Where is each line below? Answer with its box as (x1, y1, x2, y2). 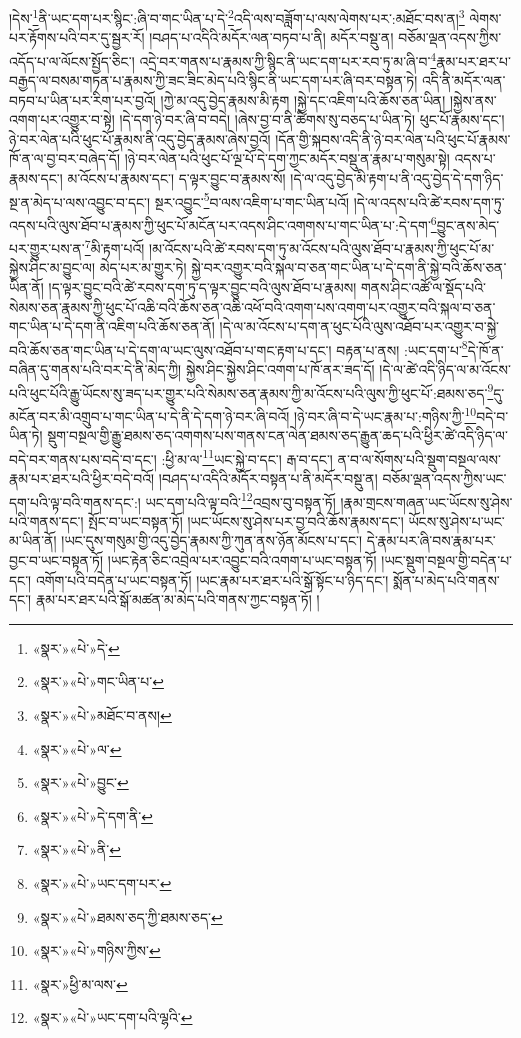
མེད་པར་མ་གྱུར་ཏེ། (99, 257, 187, 278)
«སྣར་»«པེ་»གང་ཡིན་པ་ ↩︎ (32, 671, 164, 692)
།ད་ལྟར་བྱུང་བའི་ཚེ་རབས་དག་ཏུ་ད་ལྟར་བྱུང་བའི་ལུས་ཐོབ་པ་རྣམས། (48, 277, 357, 297)
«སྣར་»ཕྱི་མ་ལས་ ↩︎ (32, 973, 128, 994)
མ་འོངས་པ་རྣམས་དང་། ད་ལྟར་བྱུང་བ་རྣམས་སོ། (67, 168, 286, 189)
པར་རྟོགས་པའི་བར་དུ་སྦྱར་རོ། (9, 27, 145, 48)
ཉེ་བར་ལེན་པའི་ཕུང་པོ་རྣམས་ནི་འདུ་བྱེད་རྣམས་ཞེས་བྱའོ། (9, 128, 271, 149)
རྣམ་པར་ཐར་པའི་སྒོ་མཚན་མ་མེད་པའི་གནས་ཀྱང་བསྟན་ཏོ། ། (35, 589, 320, 610)
